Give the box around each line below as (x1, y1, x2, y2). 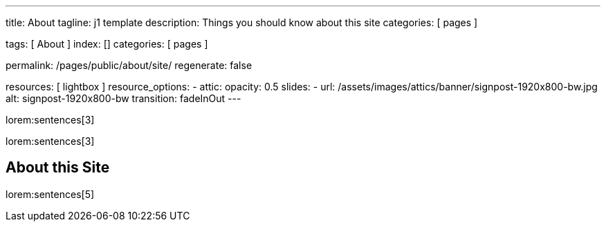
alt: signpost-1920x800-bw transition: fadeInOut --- (6, 92, 241, 104)
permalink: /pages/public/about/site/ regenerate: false (6, 59, 252, 71)
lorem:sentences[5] (6, 188, 95, 200)
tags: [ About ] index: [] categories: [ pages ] (6, 38, 208, 50)
